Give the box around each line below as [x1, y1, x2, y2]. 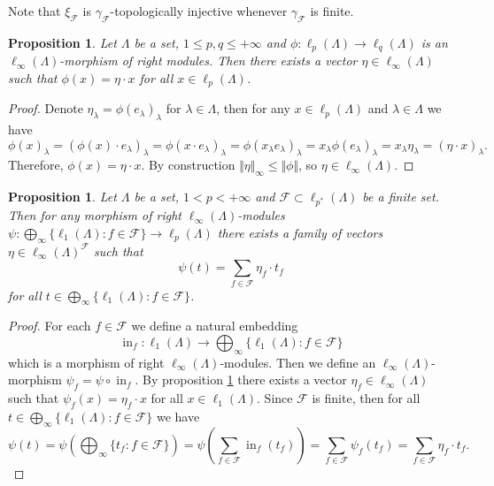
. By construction [141, 156, 235, 174]
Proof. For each [8, 316, 91, 335]
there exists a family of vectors [217, 223, 383, 241]
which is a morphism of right [8, 353, 165, 371]
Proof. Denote [8, 99, 83, 118]
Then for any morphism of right [8, 206, 181, 224]
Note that [8, 2, 61, 19]
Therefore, [8, 156, 64, 174]
